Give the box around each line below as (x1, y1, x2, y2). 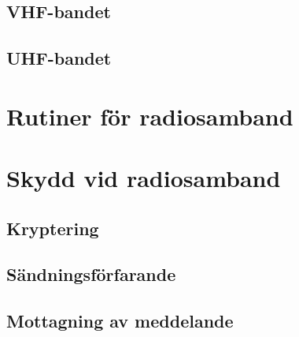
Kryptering (6, 215, 99, 240)
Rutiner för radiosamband (6, 99, 293, 132)
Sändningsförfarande (6, 262, 176, 286)
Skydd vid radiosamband (6, 162, 281, 194)
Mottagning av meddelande (6, 309, 234, 333)
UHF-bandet (6, 46, 112, 70)
